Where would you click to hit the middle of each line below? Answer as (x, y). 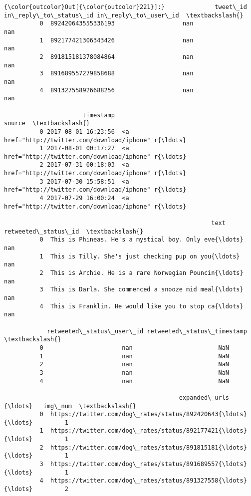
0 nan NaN (134, 348)
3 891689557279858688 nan (117, 74)
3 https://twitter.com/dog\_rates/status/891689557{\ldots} (143, 464)
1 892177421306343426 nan (117, 40)
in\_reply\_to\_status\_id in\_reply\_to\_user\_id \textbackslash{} (124, 15)
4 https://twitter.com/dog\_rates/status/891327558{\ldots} (143, 481)
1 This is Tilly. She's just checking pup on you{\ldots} (140, 256)
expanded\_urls (204, 397)
